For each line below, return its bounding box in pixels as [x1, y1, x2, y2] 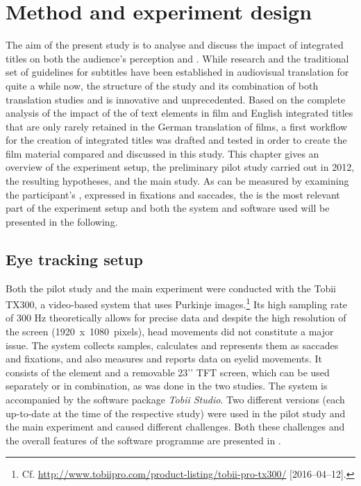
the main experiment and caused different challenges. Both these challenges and [6, 419, 345, 434]
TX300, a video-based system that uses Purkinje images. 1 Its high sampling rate [6, 295, 348, 311]
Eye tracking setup [6, 248, 144, 269]
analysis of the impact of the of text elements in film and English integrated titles [6, 106, 353, 120]
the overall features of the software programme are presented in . [6, 433, 281, 447]
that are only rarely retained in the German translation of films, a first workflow [6, 119, 348, 133]
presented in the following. [6, 214, 118, 228]
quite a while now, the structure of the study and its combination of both [6, 78, 319, 92]
